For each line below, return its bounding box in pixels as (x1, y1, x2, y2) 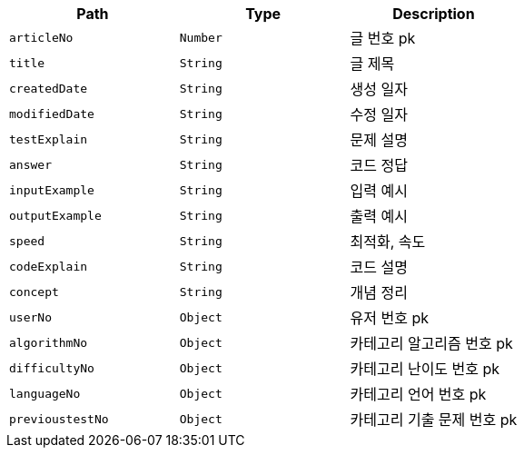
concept (9, 284, 59, 299)
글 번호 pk (350, 29, 416, 47)
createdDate (9, 81, 88, 95)
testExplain (9, 132, 88, 146)
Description (392, 5, 475, 23)
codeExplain (9, 259, 88, 273)
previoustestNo (9, 411, 109, 426)
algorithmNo (9, 335, 88, 350)
